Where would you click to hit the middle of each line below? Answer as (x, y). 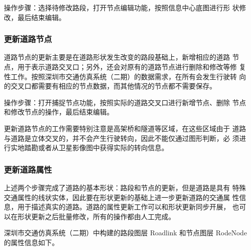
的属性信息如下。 (31, 242)
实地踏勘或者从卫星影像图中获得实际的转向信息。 (89, 148)
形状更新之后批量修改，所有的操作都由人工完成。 (96, 216)
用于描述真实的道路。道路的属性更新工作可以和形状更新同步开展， (124, 207)
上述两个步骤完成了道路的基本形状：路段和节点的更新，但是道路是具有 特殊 (125, 187)
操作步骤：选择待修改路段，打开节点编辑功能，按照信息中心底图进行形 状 (122, 7)
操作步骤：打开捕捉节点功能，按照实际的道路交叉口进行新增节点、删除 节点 (125, 102)
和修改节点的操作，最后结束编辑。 (59, 112)
